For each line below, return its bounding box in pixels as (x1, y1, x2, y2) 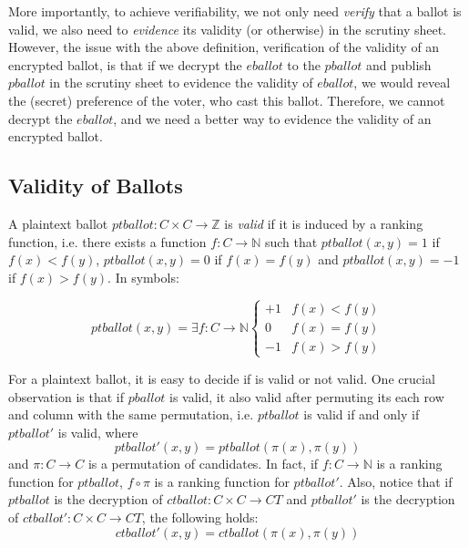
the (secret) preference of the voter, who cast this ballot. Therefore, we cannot (8, 90, 445, 109)
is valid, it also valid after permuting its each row (169, 387, 444, 406)
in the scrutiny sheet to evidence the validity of (49, 73, 313, 92)
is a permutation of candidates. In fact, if (87, 454, 319, 473)
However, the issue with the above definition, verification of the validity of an (8, 37, 440, 57)
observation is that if (8, 387, 124, 406)
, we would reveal (353, 73, 451, 92)
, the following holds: (141, 508, 259, 527)
